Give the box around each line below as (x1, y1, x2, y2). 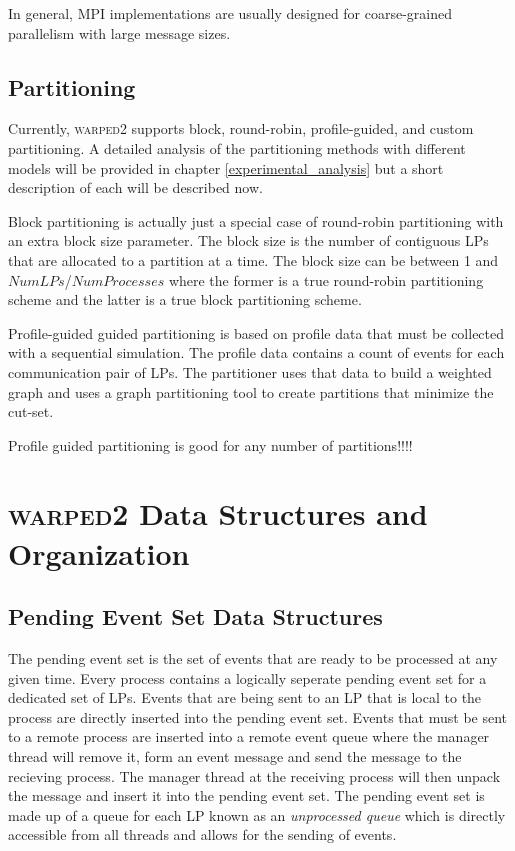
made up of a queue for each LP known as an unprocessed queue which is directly (8, 804, 506, 825)
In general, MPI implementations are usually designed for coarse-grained (8, 3, 453, 23)
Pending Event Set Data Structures (8, 601, 383, 632)
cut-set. (8, 401, 54, 422)
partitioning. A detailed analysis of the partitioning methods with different (8, 137, 466, 158)
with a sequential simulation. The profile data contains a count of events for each (8, 342, 505, 363)
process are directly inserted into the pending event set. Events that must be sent (8, 706, 508, 727)
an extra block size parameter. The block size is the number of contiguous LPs (8, 230, 489, 251)
